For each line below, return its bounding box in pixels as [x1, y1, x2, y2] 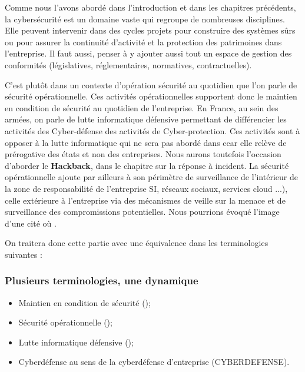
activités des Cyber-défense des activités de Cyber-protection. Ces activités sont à [5, 124, 300, 137]
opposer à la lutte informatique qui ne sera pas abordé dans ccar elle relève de [5, 136, 287, 148]
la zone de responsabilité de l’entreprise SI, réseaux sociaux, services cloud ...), [5, 182, 288, 194]
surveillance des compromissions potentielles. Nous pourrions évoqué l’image [5, 205, 280, 218]
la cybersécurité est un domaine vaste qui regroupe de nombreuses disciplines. [5, 12, 285, 25]
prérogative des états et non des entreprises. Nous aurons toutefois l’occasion [5, 148, 281, 160]
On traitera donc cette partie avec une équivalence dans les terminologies [5, 237, 268, 249]
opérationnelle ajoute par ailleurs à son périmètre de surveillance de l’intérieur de [5, 171, 298, 183]
